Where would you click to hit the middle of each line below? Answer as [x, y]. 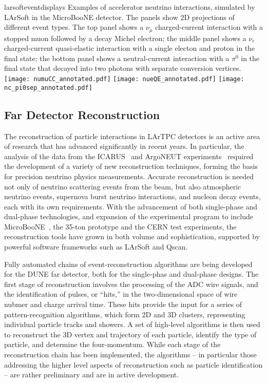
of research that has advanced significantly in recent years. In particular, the [124, 146]
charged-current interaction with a [209, 27]
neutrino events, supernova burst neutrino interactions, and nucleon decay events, [132, 196]
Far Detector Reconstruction [82, 114]
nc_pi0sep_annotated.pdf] [48, 88]
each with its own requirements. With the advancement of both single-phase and [131, 206]
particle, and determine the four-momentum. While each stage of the [112, 344]
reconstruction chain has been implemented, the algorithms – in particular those [130, 354]
